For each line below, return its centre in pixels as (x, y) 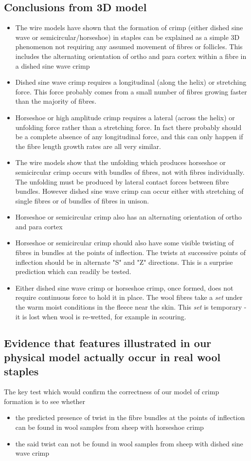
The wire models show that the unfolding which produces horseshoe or (121, 162)
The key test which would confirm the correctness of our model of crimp (112, 392)
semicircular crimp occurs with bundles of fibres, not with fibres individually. (130, 172)
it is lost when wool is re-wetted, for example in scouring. (101, 316)
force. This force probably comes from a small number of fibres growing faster (131, 91)
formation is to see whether (45, 401)
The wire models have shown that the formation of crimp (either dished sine (129, 28)
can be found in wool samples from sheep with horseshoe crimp (109, 427)
